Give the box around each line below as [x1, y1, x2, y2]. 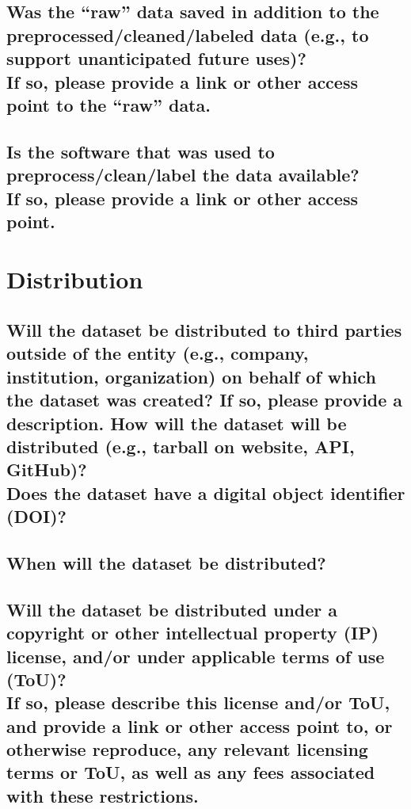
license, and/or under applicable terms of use [6, 643, 385, 668]
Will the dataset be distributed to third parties [6, 318, 402, 342]
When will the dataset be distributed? [6, 550, 326, 574]
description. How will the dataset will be [6, 410, 347, 435]
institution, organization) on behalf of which [6, 364, 376, 388]
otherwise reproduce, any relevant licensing [6, 737, 368, 761]
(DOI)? [6, 504, 67, 529]
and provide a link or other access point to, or [6, 713, 393, 738]
